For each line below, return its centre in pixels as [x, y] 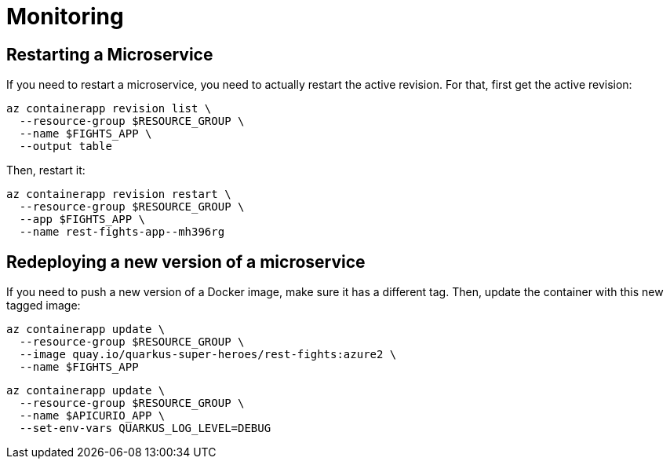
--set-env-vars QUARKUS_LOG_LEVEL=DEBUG [145, 428]
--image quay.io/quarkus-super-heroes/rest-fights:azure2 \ [208, 355]
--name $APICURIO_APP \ [92, 416]
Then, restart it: [46, 170]
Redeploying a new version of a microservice [186, 262]
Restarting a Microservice [110, 54]
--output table [66, 146]
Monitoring [65, 16]
